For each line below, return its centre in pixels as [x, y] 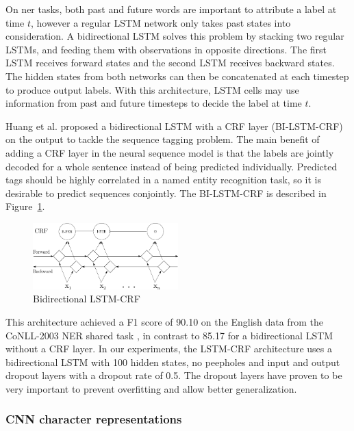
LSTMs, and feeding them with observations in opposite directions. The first [166, 49]
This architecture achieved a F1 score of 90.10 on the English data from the [164, 321]
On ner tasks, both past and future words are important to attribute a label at [171, 9]
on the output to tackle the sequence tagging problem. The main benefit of [163, 139]
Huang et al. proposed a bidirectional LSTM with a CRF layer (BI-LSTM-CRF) [174, 126]
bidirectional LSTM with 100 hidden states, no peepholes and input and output [173, 362]
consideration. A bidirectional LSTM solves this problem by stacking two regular [175, 36]
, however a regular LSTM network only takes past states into [161, 22]
